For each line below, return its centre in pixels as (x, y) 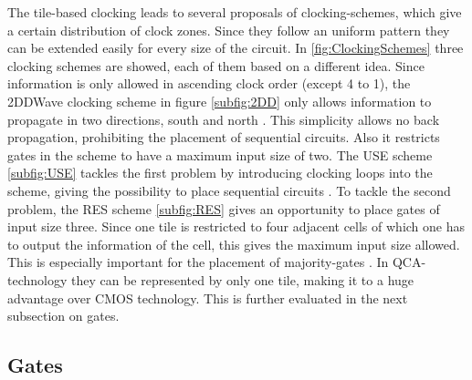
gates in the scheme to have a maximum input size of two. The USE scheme (220, 154)
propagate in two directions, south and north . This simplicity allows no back (224, 119)
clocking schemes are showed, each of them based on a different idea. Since (216, 65)
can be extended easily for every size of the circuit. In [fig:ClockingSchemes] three (236, 48)
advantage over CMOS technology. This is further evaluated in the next (208, 298)
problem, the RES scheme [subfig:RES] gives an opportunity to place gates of (224, 208)
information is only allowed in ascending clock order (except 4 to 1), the (209, 83)
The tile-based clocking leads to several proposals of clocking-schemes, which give (235, 12)
